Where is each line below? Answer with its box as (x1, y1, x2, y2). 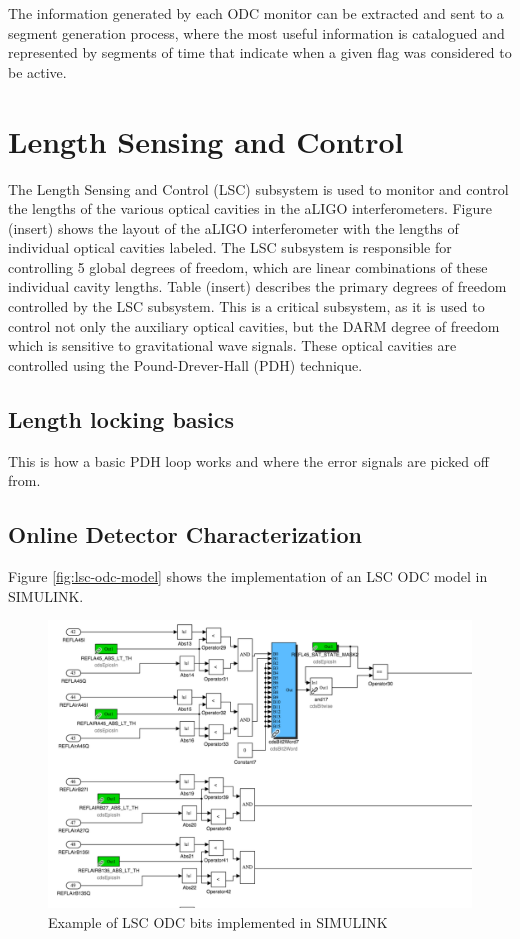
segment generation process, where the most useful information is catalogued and (8, 22, 505, 43)
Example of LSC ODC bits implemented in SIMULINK (48, 912, 388, 932)
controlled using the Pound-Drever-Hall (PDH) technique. (8, 354, 363, 375)
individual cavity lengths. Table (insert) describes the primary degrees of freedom (8, 276, 507, 297)
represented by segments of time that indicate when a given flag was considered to (8, 42, 512, 63)
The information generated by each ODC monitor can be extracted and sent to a (8, 3, 504, 23)
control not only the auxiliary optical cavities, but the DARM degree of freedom (8, 315, 500, 336)
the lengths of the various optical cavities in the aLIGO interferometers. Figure (8, 198, 492, 219)
